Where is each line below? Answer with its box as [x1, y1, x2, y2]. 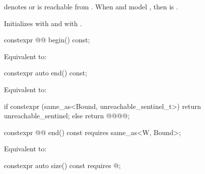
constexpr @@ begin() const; [4, 35, 90, 45]
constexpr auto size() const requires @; [4, 160, 121, 170]
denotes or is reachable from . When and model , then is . [4, 1, 178, 11]
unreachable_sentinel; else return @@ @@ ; [4, 110, 130, 121]
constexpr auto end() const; [4, 68, 87, 78]
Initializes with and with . [4, 18, 82, 28]
